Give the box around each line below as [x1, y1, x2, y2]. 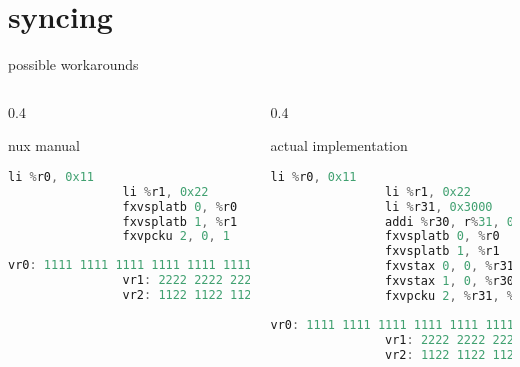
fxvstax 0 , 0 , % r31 [385, 259, 514, 274]
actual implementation [270, 135, 408, 156]
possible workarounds [8, 54, 139, 75]
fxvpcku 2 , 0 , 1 [122, 229, 231, 244]
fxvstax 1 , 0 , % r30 [385, 274, 514, 289]
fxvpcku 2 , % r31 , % [385, 288, 514, 303]
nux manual [8, 135, 80, 156]
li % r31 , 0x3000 [385, 199, 493, 214]
